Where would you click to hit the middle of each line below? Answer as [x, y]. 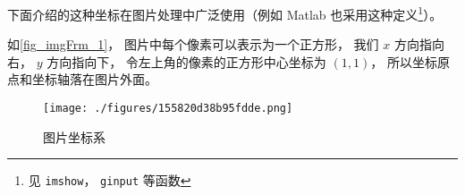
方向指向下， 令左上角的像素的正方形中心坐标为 [186, 61]
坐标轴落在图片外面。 [94, 79]
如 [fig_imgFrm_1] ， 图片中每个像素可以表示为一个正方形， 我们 [193, 44]
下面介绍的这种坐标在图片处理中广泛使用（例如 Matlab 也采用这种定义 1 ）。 [225, 13]
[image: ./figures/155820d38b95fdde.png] [168, 109]
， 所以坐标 [404, 61]
